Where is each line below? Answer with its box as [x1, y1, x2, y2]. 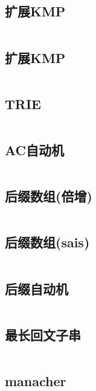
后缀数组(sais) [5, 233, 90, 252]
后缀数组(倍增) [5, 187, 92, 206]
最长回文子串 [5, 325, 81, 344]
